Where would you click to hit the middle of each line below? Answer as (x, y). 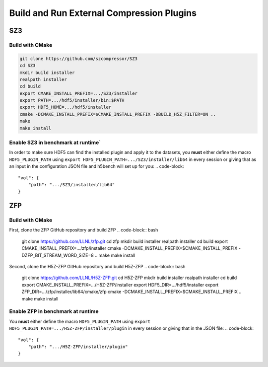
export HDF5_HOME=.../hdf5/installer (66, 107)
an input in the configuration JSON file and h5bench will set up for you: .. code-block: (97, 166)
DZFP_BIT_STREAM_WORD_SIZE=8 (58, 255)
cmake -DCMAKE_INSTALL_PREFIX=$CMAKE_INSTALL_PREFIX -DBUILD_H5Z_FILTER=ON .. (118, 114)
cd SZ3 (28, 66)
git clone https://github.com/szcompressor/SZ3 (78, 59)
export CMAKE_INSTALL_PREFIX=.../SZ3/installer (78, 93)
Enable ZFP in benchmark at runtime (54, 311)
